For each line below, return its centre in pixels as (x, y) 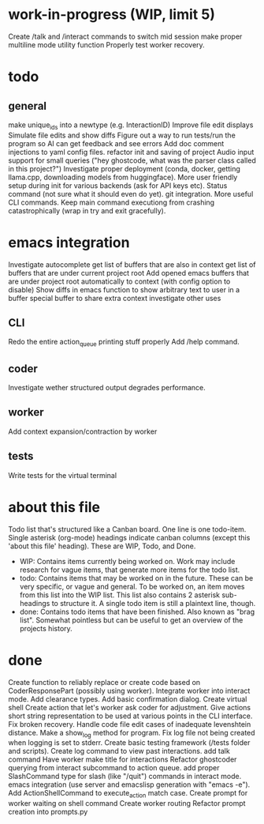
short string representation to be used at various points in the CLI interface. (130, 716)
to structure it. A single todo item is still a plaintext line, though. (154, 603)
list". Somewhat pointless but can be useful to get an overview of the (131, 620)
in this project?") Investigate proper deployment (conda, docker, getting (124, 168)
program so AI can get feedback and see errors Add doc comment (116, 143)
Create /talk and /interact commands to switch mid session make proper (125, 36)
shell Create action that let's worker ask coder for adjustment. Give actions (129, 707)
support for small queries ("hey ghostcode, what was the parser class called (132, 160)
